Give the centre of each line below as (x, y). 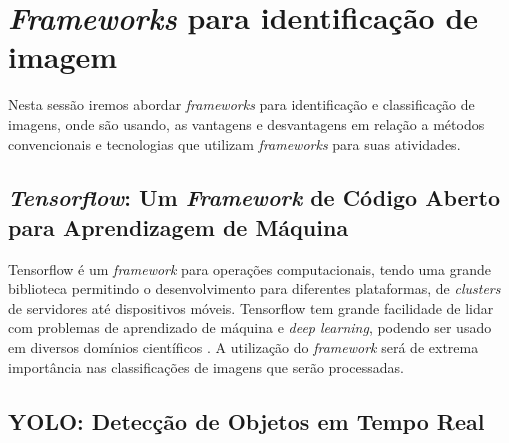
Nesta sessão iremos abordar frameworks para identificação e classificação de (241, 104)
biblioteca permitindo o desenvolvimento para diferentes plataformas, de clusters (254, 288)
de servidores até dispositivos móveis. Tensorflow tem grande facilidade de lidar (251, 307)
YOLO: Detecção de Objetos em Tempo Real (246, 420)
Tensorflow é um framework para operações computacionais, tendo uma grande (249, 268)
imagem (63, 56)
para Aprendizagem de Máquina (178, 226)
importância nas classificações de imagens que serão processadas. (206, 366)
